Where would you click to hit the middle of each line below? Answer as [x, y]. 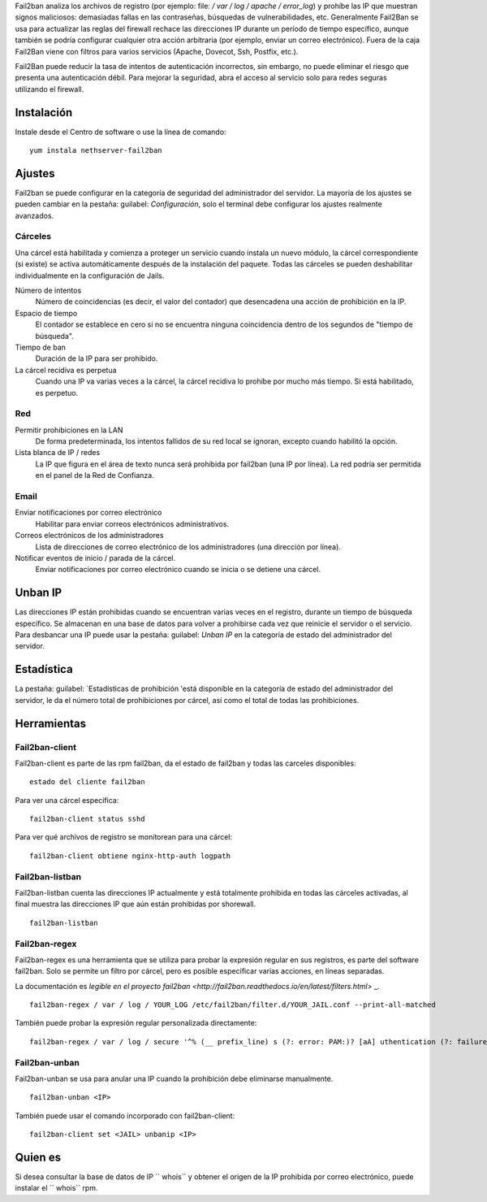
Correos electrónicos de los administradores [89, 536]
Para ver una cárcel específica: [67, 800]
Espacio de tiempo [46, 313]
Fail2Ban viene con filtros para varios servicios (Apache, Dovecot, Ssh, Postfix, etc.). [157, 51]
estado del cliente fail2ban [87, 782]
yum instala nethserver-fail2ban [96, 151]
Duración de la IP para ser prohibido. [97, 358]
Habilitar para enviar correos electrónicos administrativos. [132, 523]
